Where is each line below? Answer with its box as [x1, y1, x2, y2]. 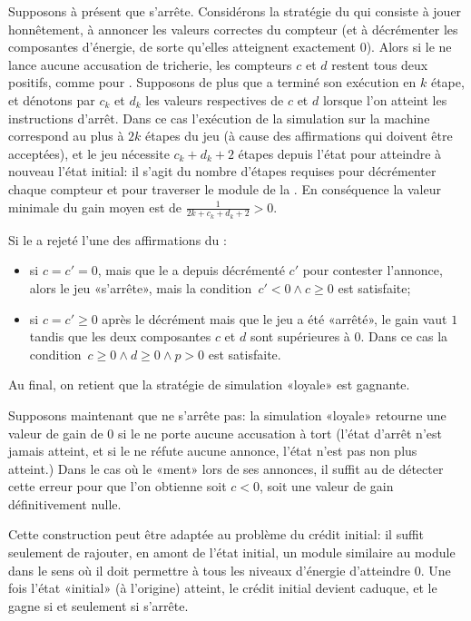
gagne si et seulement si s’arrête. [8, 596, 189, 615]
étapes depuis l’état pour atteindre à [238, 143, 442, 163]
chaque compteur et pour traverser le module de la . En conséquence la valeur [8, 179, 441, 198]
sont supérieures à [250, 327, 350, 346]
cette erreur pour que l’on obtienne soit [8, 477, 227, 496]
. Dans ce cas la [360, 327, 448, 346]
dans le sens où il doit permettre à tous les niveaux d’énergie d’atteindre [8, 560, 411, 579]
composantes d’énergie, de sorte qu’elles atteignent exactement [8, 37, 356, 56]
